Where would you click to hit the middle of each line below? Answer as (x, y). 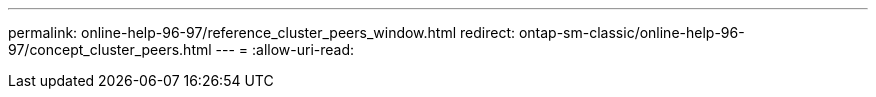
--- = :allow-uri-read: (285, 49)
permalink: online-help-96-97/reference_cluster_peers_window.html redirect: (261, 32)
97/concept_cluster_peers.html (110, 49)
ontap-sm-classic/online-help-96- (631, 32)
